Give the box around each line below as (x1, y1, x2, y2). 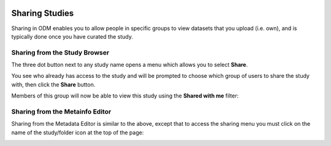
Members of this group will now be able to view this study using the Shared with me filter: (11, 92, 239, 99)
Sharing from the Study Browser (11, 48, 110, 56)
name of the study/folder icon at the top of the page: (11, 129, 144, 136)
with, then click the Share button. (11, 80, 96, 88)
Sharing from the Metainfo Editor (11, 107, 112, 116)
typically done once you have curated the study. (11, 33, 133, 40)
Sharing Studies (11, 8, 74, 18)
